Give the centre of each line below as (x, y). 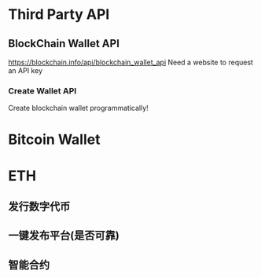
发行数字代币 (39, 207)
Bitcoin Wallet (54, 140)
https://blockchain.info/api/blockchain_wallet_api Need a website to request (131, 62)
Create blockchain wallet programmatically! (79, 108)
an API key (26, 71)
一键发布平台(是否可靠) (64, 236)
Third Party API (59, 15)
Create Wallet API (42, 90)
